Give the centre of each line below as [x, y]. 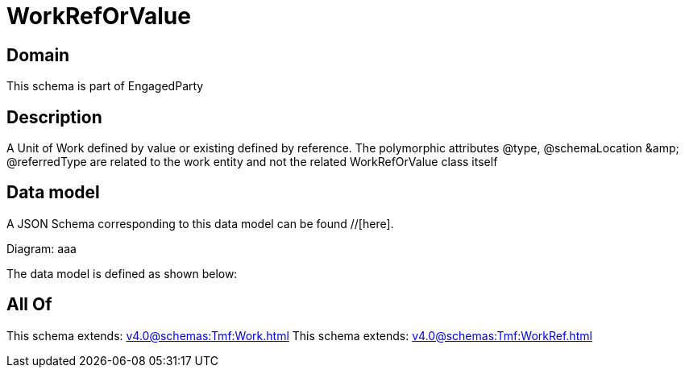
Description [54, 117]
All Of [29, 305]
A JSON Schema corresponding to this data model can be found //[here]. [200, 223]
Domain [38, 55]
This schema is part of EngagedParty [105, 86]
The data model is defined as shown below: [122, 273]
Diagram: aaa [42, 248]
